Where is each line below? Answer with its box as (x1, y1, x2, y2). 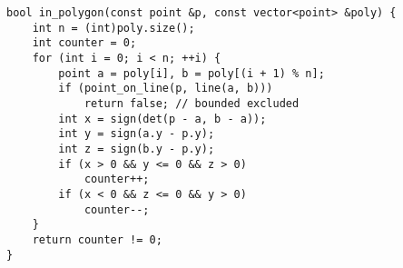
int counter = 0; (32, 36, 137, 50)
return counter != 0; (32, 233, 162, 246)
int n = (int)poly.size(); (32, 21, 195, 35)
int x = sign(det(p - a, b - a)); (58, 112, 267, 125)
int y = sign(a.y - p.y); (58, 127, 215, 141)
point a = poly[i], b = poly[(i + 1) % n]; (58, 66, 325, 80)
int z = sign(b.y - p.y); (58, 142, 215, 155)
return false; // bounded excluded (84, 96, 300, 110)
